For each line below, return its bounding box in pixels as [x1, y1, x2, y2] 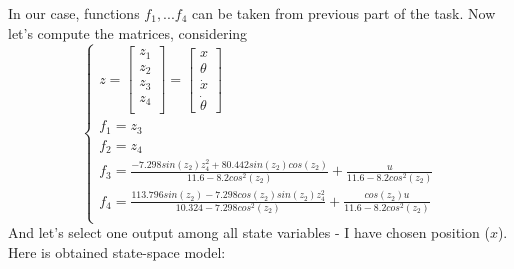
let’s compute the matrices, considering [8, 22, 248, 43]
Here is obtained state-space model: [8, 241, 226, 262]
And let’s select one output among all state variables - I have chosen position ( [8, 222, 490, 243]
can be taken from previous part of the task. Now [192, 3, 496, 23]
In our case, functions [8, 3, 140, 23]
